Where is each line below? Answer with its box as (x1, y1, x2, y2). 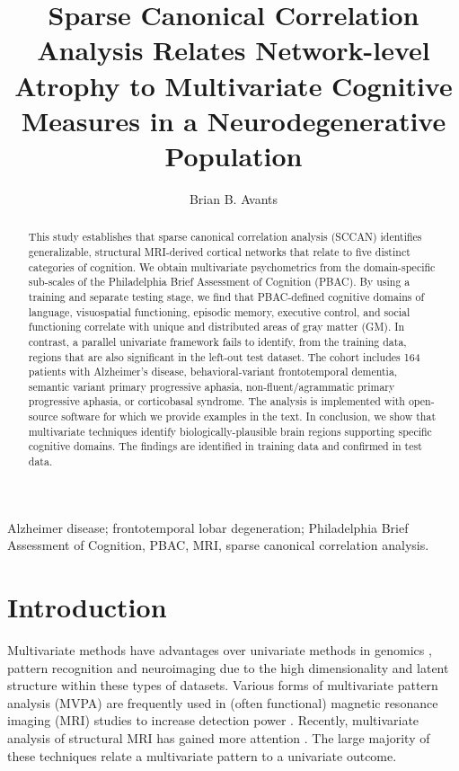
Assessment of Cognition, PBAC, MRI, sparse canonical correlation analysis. (7, 536, 429, 554)
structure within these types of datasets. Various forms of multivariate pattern (7, 676, 438, 695)
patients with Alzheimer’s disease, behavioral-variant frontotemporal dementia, (28, 364, 398, 379)
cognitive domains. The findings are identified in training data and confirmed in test (28, 439, 422, 454)
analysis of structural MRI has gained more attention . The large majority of (7, 729, 430, 748)
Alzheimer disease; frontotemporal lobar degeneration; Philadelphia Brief (7, 518, 409, 536)
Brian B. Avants (189, 189, 278, 208)
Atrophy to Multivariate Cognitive (14, 66, 453, 103)
